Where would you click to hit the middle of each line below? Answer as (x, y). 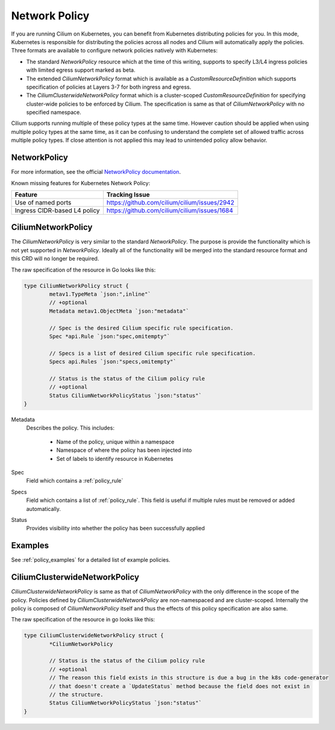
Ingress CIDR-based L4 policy (57, 210)
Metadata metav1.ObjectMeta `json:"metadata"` (119, 311)
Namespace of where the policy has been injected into (124, 450)
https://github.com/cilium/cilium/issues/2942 (170, 202)
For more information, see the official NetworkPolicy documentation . (96, 172)
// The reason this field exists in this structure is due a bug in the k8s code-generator (189, 678)
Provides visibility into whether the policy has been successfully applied (115, 528)
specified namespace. (54, 112)
